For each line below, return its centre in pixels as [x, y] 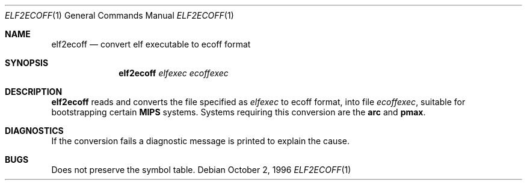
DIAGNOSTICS [34, 131]
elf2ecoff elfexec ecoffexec [174, 73]
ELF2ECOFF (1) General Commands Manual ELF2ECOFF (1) [119, 15]
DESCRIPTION [34, 92]
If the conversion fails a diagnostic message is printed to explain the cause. [200, 141]
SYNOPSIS [27, 63]
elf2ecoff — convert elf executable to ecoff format [151, 44]
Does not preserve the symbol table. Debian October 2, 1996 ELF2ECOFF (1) [201, 170]
